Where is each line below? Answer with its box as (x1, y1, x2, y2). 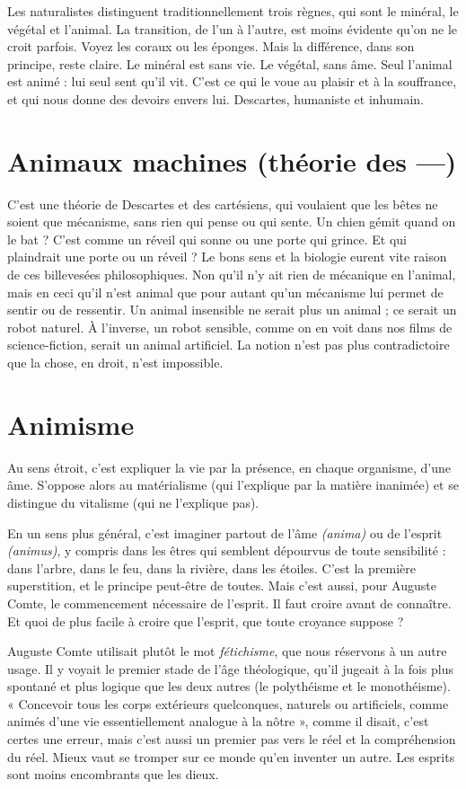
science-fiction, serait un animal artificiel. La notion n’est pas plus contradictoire (7, 335, 450, 354)
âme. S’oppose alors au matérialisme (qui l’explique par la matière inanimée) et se (7, 475, 459, 494)
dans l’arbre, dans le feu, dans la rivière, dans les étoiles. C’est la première (7, 558, 416, 577)
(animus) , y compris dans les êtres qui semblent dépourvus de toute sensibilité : (7, 541, 446, 560)
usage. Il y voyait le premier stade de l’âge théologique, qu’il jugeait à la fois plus (7, 659, 453, 678)
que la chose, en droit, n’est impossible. (7, 353, 224, 372)
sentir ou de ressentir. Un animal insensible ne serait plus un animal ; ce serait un (7, 300, 457, 319)
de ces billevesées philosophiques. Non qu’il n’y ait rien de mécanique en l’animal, (7, 265, 456, 284)
